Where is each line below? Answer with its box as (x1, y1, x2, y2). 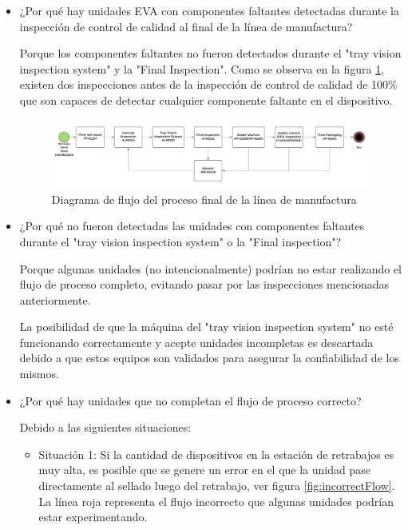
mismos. (19, 365, 59, 382)
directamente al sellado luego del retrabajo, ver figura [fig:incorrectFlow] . (38, 477, 395, 494)
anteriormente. (19, 291, 91, 308)
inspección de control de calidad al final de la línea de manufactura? (19, 18, 353, 34)
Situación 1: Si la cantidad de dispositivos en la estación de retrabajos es (38, 445, 394, 462)
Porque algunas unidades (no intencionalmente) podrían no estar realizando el (19, 260, 402, 277)
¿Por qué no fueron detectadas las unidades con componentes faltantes (19, 217, 365, 234)
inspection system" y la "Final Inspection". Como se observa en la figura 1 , (19, 60, 385, 77)
